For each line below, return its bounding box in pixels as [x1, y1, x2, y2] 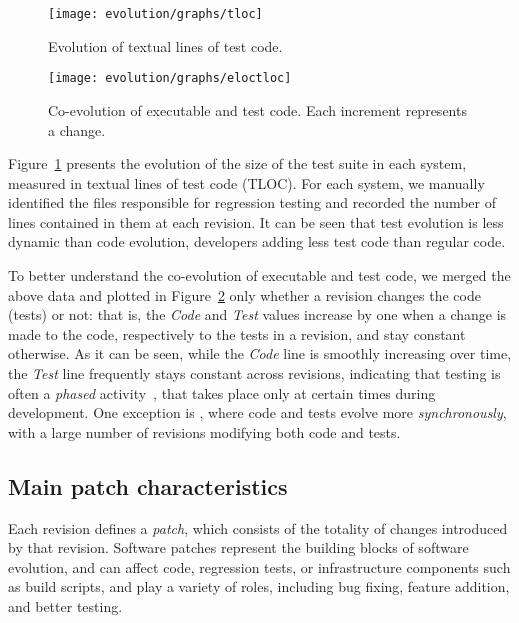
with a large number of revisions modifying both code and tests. [8, 421, 401, 442]
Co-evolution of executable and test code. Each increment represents [48, 99, 467, 120]
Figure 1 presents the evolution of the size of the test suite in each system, [8, 153, 467, 174]
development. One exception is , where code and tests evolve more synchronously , [8, 402, 507, 423]
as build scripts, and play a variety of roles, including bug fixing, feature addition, [8, 576, 510, 597]
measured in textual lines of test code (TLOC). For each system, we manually [8, 172, 485, 193]
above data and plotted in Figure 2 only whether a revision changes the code [8, 284, 481, 305]
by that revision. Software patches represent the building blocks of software [8, 537, 469, 558]
